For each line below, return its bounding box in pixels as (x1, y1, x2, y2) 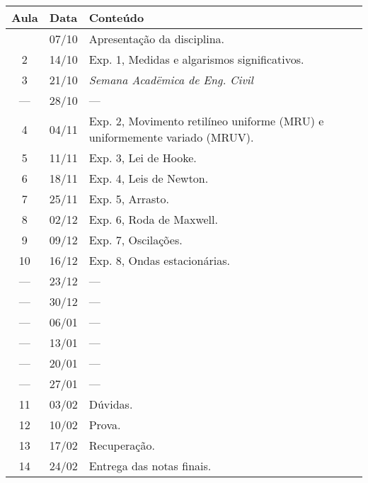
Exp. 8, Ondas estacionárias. (88, 252, 230, 268)
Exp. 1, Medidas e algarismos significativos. (88, 51, 304, 67)
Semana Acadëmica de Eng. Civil (88, 72, 253, 88)
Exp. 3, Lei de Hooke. (88, 149, 197, 166)
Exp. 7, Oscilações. (88, 232, 183, 248)
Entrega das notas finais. (88, 458, 212, 474)
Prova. (88, 416, 121, 433)
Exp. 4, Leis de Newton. (88, 170, 209, 186)
